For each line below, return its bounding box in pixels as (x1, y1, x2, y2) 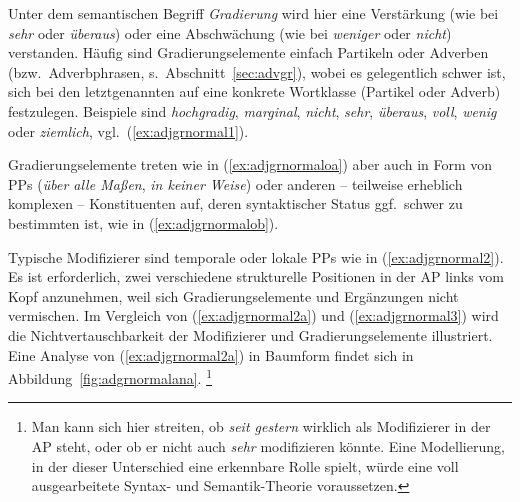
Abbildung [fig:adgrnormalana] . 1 (8, 365, 212, 388)
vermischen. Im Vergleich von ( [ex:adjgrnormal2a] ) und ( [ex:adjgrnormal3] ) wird (8, 305, 499, 326)
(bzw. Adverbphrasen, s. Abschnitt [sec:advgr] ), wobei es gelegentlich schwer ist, (8, 61, 506, 82)
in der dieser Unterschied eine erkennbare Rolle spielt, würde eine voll (31, 455, 459, 476)
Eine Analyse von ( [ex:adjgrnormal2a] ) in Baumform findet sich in (8, 344, 414, 365)
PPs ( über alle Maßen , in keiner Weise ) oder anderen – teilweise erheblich (8, 173, 463, 194)
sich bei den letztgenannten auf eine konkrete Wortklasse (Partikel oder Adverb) (8, 81, 501, 102)
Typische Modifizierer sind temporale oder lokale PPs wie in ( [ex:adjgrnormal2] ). (8, 246, 504, 267)
